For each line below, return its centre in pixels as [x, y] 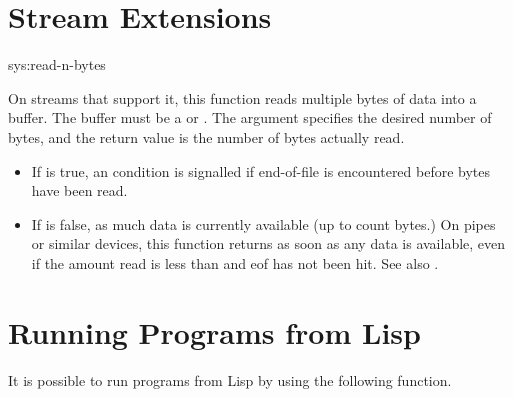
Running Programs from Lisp [214, 331]
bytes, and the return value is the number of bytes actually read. [206, 136]
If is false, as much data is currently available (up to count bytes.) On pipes [263, 223]
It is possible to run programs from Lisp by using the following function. [230, 379]
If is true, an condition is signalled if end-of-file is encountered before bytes [261, 170]
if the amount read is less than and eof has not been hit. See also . [235, 262]
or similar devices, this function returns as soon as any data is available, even [268, 243]
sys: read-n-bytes [57, 64]
